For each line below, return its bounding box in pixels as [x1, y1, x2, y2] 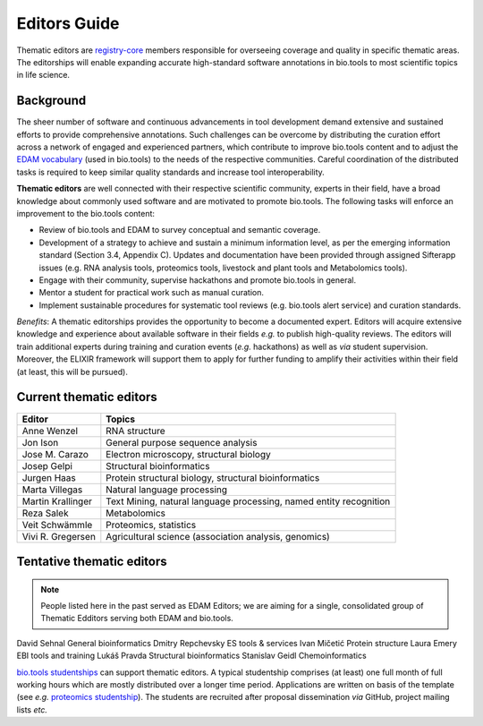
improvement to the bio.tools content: [16, 208, 156, 218]
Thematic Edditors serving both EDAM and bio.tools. [40, 613, 234, 624]
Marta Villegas [21, 483, 83, 496]
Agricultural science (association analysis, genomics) [106, 530, 330, 542]
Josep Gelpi [21, 459, 73, 472]
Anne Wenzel [21, 424, 79, 437]
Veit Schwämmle [21, 518, 93, 531]
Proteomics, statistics [106, 518, 197, 531]
